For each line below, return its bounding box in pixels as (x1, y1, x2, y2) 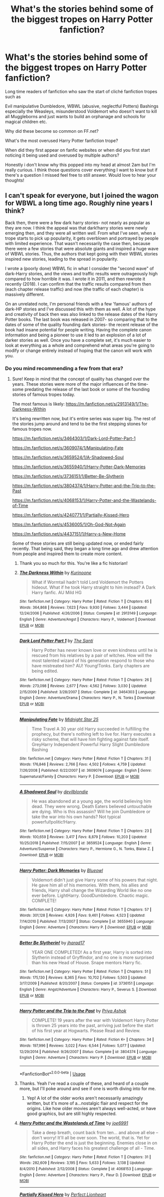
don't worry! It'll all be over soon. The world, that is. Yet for (31, 1135, 150, 1140)
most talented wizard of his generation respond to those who (31, 658, 155, 663)
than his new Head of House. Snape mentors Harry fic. (31, 960, 142, 966)
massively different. (5, 291, 45, 297)
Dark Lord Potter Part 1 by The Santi (19, 638, 94, 644)
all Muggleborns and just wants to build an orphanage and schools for (5, 113, 146, 119)
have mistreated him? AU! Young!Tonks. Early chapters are (31, 663, 150, 669)
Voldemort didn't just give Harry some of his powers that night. (31, 877, 159, 883)
